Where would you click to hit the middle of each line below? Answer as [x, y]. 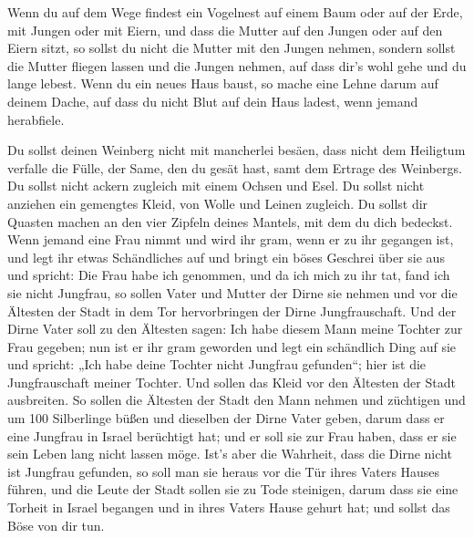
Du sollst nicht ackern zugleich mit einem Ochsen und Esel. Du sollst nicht [216, 186]
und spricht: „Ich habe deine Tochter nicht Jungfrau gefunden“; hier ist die [217, 364]
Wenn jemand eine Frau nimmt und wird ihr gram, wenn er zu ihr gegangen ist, [231, 239]
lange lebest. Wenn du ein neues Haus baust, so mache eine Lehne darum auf [223, 83]
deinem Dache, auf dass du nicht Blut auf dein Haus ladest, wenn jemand [213, 101]
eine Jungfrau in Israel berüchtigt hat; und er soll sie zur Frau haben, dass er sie [232, 435]
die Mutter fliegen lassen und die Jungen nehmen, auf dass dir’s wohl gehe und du [237, 65]
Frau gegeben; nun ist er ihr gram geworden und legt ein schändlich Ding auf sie [232, 346]
